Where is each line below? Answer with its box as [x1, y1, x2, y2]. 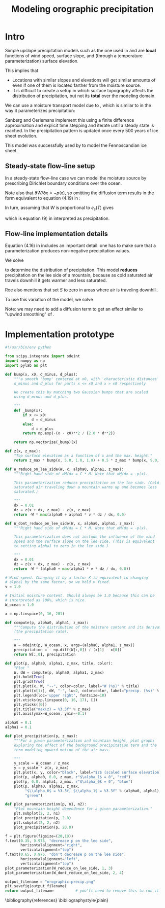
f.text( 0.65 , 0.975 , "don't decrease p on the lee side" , [5, 852, 126, 857]
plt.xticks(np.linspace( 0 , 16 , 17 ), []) [14, 698, 98, 702]
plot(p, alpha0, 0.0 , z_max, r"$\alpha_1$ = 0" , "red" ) [14, 775, 131, 780]
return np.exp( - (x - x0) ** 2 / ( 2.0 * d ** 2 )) [23, 431, 115, 436]
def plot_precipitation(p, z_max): [5, 733, 78, 739]
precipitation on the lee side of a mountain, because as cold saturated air [5, 272, 153, 278]
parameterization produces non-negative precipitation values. [5, 248, 131, 254]
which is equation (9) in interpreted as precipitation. [5, 215, 110, 221]
